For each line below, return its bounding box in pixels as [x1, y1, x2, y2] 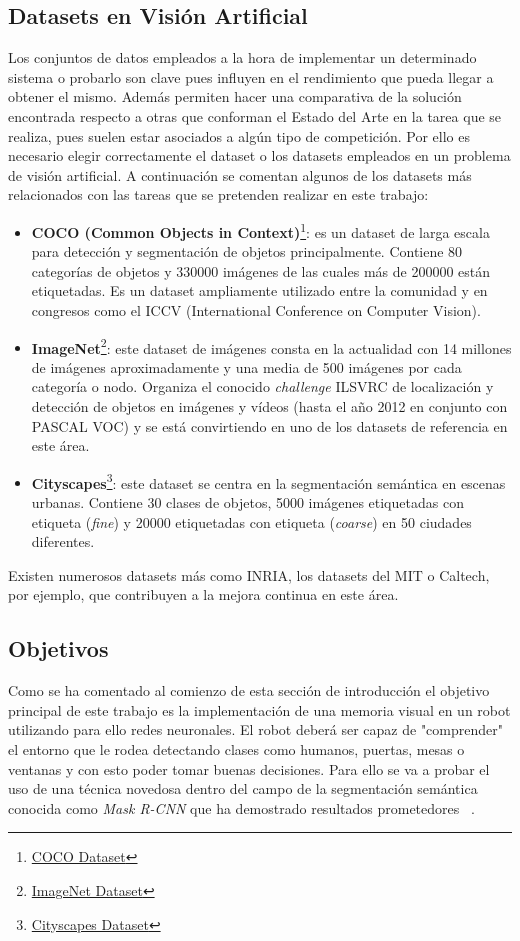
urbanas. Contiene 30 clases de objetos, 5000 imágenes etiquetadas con [31, 492, 464, 513]
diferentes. [31, 531, 95, 552]
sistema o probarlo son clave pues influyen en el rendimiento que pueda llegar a [8, 66, 494, 87]
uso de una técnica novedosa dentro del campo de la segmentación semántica [8, 778, 478, 799]
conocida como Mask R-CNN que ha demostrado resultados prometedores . [8, 797, 475, 818]
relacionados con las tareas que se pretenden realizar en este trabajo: [8, 184, 429, 205]
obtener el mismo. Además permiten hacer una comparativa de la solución [8, 86, 462, 107]
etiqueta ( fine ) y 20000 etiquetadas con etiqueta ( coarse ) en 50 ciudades [31, 511, 472, 532]
